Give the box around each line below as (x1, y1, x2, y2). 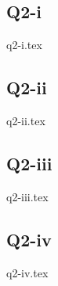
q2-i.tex (6, 36, 42, 53)
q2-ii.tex (6, 112, 45, 128)
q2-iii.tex (6, 188, 49, 204)
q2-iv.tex (6, 264, 49, 280)
